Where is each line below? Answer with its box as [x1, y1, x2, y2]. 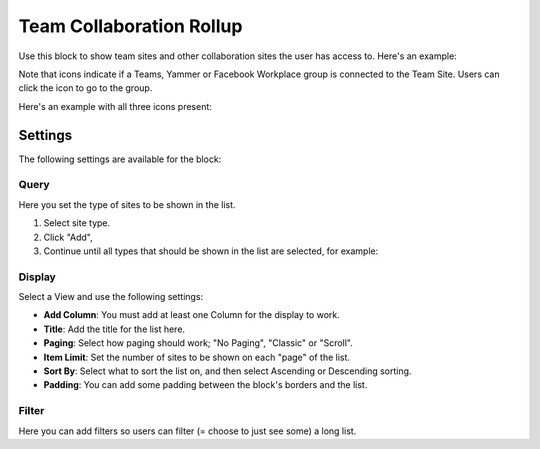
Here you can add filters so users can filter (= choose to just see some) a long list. [18, 425, 357, 437]
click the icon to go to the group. [18, 82, 153, 94]
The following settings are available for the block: [18, 153, 222, 165]
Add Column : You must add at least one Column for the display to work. [43, 309, 340, 321]
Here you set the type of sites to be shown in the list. [18, 198, 236, 210]
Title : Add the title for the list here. [43, 323, 185, 335]
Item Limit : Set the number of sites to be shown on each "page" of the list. [43, 351, 350, 363]
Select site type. [43, 217, 111, 229]
